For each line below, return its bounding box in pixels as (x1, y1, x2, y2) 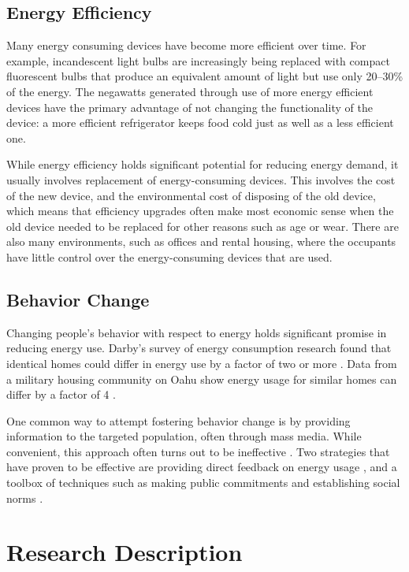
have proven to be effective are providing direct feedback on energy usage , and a (6, 459, 397, 475)
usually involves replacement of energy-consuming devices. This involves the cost (6, 171, 396, 188)
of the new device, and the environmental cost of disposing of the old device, (6, 187, 376, 203)
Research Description (6, 536, 243, 568)
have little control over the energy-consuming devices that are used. (6, 248, 333, 265)
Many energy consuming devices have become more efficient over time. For (6, 37, 366, 54)
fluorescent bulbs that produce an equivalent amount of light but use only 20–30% (6, 68, 403, 84)
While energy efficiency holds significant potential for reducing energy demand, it (6, 156, 399, 173)
